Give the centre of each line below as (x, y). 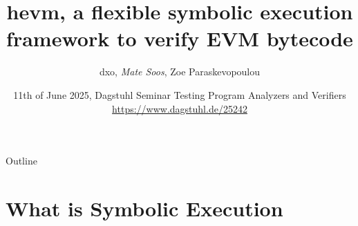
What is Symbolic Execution (144, 208)
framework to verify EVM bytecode (180, 38)
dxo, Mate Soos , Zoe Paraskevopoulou (180, 72)
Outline (21, 161)
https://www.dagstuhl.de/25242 (180, 108)
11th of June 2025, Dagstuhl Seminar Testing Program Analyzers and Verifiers (180, 94)
